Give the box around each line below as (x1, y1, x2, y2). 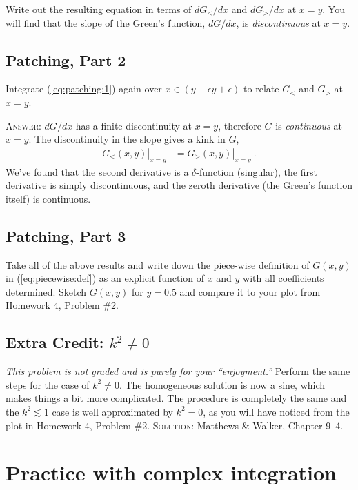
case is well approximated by (52, 404, 173, 418)
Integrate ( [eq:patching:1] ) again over (6, 81, 162, 96)
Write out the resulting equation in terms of (6, 2, 192, 16)
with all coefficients (243, 271, 324, 285)
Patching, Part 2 (6, 49, 126, 70)
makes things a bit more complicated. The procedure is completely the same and (6, 391, 347, 405)
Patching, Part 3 (6, 225, 126, 246)
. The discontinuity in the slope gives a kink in (28, 132, 226, 146)
